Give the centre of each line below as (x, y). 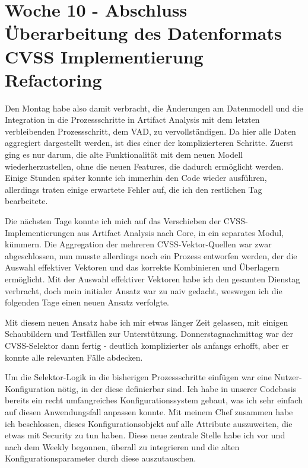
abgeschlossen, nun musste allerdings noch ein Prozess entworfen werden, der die (151, 255)
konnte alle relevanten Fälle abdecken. (74, 357)
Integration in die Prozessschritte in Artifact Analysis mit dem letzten (132, 120)
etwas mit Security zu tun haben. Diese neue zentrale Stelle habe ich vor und (145, 435)
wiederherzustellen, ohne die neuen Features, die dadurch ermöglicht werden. (144, 166)
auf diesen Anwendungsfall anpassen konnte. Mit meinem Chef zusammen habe (149, 411)
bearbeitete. (26, 201)
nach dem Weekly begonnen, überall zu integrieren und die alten (122, 446)
